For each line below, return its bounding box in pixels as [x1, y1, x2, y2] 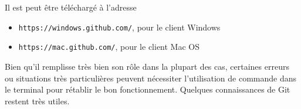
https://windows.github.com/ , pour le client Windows [18, 21, 221, 33]
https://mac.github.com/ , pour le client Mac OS [18, 40, 199, 53]
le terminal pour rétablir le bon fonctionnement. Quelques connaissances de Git [5, 83, 290, 96]
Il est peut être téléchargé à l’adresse [5, 1, 137, 13]
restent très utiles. [5, 94, 70, 107]
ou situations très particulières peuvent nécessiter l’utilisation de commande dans [5, 71, 296, 84]
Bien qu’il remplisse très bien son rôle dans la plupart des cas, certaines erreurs [5, 60, 289, 72]
